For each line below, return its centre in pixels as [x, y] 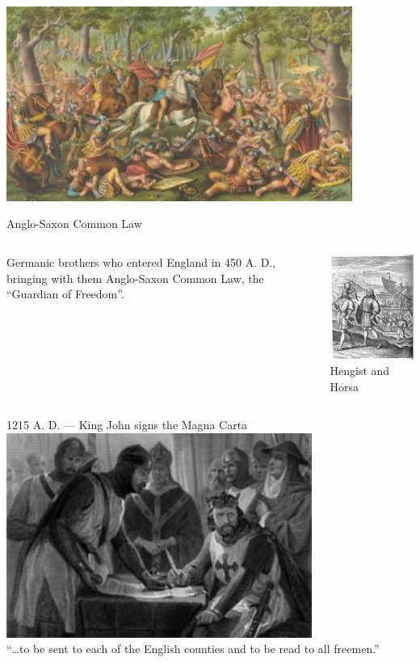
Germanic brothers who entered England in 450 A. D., [141, 261]
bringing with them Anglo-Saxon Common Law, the [135, 278]
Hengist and [360, 371]
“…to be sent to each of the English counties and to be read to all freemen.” [193, 649]
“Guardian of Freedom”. [65, 294]
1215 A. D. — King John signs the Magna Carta [127, 425]
